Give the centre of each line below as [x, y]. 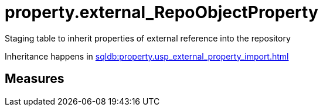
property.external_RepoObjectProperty [161, 12]
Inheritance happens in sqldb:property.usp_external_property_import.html [147, 56]
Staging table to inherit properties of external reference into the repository [148, 38]
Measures [35, 79]
